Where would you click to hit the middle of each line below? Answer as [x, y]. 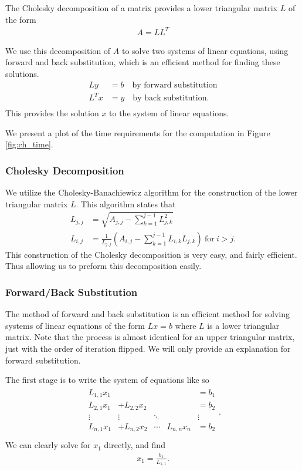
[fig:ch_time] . [29, 144]
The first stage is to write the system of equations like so [107, 380]
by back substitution [170, 98]
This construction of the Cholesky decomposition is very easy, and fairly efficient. [151, 254]
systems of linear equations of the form [75, 325]
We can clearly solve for [48, 445]
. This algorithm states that [126, 203]
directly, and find [135, 445]
